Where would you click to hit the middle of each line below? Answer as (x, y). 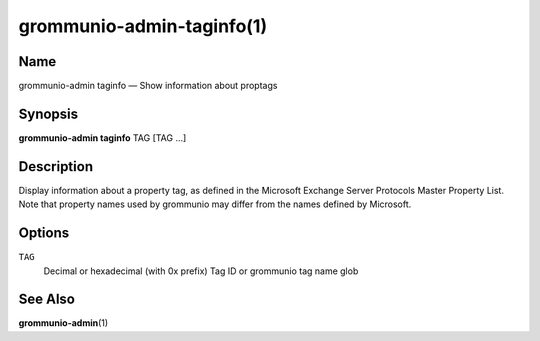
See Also (46, 299)
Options (44, 233)
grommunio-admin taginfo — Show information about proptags (148, 86)
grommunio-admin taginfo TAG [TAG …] (102, 137)
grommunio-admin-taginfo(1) (143, 26)
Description (56, 166)
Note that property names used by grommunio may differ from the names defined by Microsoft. (215, 204)
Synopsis (48, 113)
